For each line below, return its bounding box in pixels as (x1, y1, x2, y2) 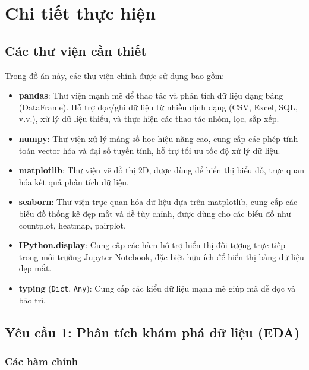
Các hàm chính (5, 353, 78, 368)
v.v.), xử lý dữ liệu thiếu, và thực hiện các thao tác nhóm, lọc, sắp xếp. (18, 112, 279, 125)
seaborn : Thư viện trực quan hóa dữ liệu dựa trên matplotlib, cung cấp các (18, 195, 298, 208)
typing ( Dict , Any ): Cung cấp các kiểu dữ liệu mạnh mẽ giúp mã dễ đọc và (18, 282, 296, 294)
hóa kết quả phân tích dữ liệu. (18, 175, 129, 188)
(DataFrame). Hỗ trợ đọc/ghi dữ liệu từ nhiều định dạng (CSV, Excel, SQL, (18, 100, 298, 113)
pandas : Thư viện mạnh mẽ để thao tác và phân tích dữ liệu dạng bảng (18, 89, 283, 102)
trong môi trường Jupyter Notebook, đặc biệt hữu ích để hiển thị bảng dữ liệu (18, 250, 304, 263)
